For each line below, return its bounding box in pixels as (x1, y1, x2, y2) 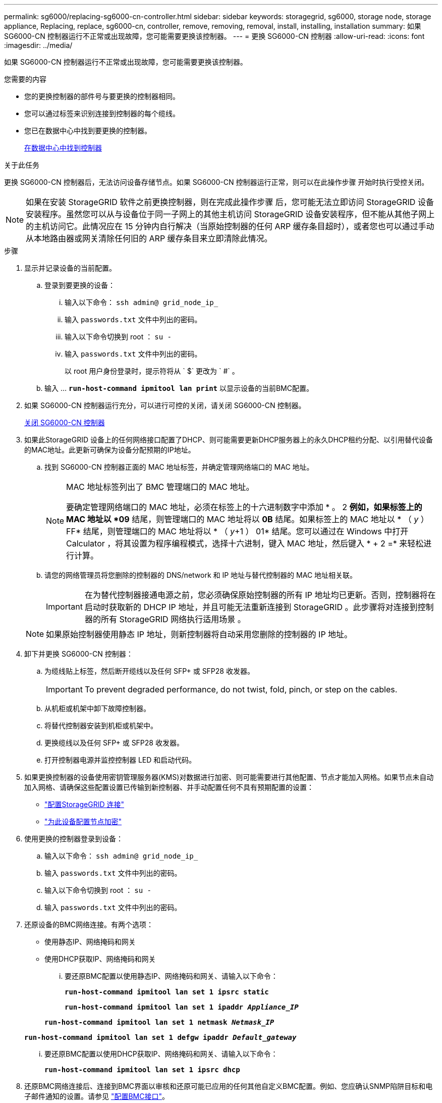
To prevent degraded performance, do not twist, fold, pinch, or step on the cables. (84, 684, 398, 694)
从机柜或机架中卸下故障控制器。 (44, 704, 150, 713)
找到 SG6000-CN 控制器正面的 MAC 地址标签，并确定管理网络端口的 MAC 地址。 (44, 463, 314, 471)
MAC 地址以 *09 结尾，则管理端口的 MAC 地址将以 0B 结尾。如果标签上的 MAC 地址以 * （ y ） (66, 514, 429, 524)
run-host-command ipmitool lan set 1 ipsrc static (65, 988, 269, 996)
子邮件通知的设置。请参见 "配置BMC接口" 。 (24, 1092, 170, 1100)
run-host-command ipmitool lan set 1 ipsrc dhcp (44, 1066, 240, 1074)
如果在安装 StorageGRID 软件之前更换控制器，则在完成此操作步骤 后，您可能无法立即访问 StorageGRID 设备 (26, 197, 434, 207)
